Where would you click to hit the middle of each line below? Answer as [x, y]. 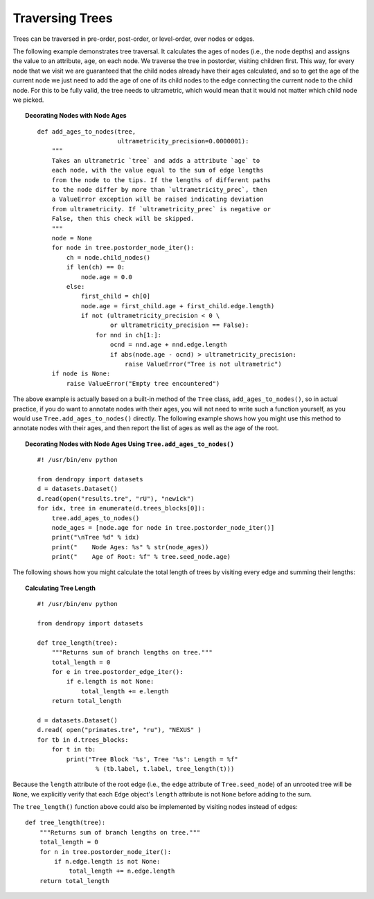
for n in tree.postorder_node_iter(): [105, 852]
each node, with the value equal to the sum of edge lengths [158, 170]
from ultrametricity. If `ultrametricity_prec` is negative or [161, 209]
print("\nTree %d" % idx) [96, 537]
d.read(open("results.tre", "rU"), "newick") [116, 498]
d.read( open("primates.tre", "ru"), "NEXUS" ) [119, 730]
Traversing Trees [63, 18]
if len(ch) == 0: [96, 267]
